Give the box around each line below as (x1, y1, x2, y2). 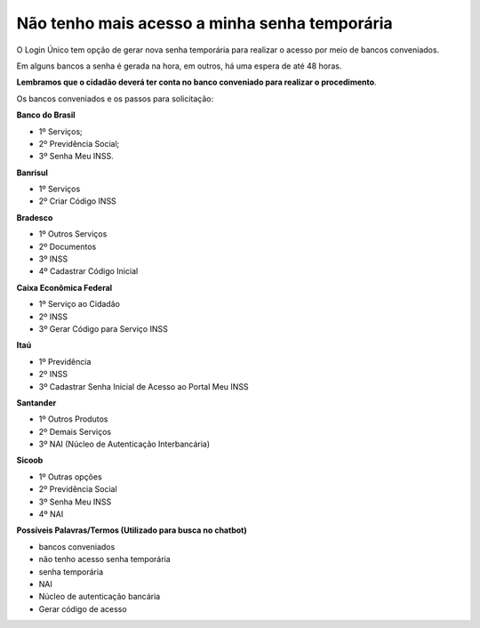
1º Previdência (38, 356, 92, 366)
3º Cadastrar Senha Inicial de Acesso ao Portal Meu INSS (38, 381, 249, 391)
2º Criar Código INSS (38, 196, 117, 206)
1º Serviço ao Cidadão (38, 299, 120, 310)
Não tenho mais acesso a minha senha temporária (16, 13, 393, 33)
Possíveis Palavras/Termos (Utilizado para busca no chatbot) (16, 525, 248, 535)
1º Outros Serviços (38, 229, 108, 239)
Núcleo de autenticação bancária (38, 592, 161, 602)
